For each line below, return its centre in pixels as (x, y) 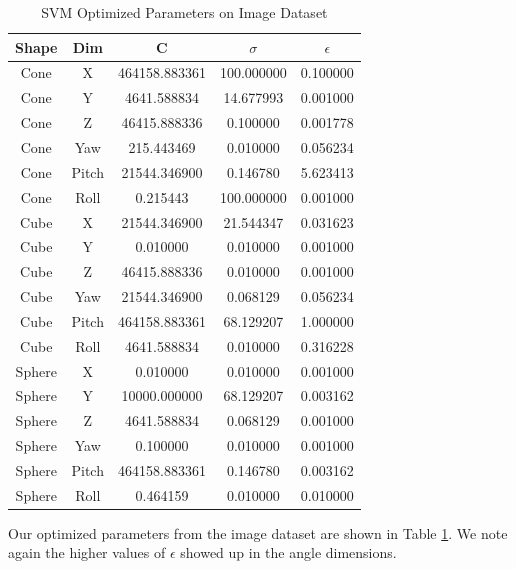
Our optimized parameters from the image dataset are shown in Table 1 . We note (258, 532)
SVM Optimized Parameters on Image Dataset (184, 12)
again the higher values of (87, 552)
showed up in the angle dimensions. (288, 552)
